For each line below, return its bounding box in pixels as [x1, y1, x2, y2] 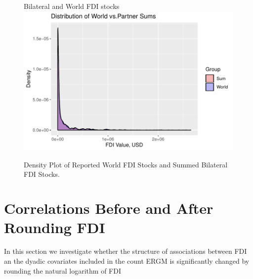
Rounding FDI [4, 217, 105, 238]
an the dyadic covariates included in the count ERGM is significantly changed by [4, 255, 250, 266]
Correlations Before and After [4, 198, 213, 218]
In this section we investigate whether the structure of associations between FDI [4, 246, 247, 256]
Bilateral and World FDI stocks [24, 1, 120, 11]
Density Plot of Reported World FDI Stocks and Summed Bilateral [24, 159, 228, 169]
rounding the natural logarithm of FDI [4, 265, 122, 276]
